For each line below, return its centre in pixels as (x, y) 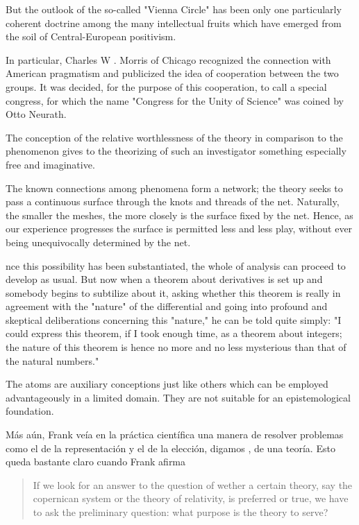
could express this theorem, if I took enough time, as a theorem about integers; (174, 333)
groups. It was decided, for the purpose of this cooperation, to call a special (166, 86)
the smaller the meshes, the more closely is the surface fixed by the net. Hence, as (179, 215)
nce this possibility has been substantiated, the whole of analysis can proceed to (176, 265)
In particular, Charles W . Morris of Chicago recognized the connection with (168, 59)
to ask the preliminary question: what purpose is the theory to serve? (181, 512)
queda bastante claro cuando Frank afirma (96, 462)
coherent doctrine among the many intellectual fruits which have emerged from (174, 23)
